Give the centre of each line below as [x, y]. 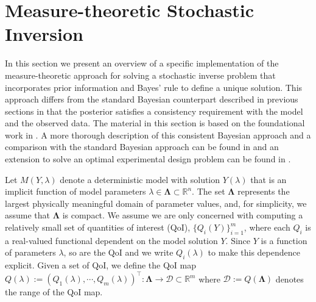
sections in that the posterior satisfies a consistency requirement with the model [154, 111]
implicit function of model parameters [75, 191]
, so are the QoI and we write [118, 252]
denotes [290, 279]
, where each [267, 227]
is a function [284, 240]
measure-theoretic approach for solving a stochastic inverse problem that [140, 75]
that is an [269, 179]
